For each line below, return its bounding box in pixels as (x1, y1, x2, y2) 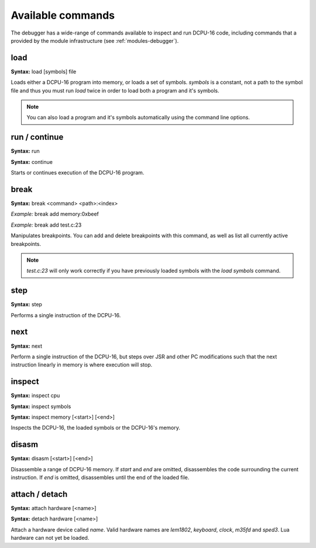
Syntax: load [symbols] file (11, 68, 77, 75)
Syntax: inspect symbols (11, 403, 71, 410)
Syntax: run (11, 148, 40, 155)
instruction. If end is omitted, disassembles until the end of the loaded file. (11, 474, 190, 481)
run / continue (11, 132, 64, 142)
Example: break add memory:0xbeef (11, 211, 99, 218)
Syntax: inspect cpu (11, 392, 60, 399)
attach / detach (11, 489, 68, 499)
